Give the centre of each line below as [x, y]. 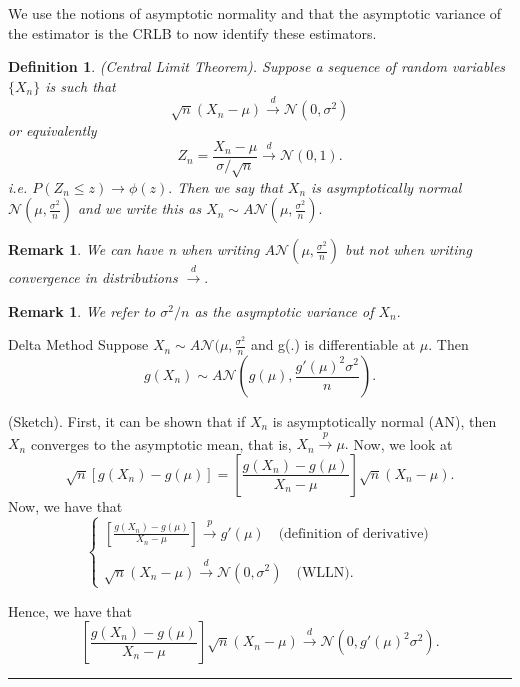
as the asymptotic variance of [284, 310]
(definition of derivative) [353, 533]
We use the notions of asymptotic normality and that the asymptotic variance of [255, 13]
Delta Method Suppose [78, 344]
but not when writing [408, 249]
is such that [80, 85]
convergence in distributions [93, 276]
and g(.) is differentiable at [333, 344]
